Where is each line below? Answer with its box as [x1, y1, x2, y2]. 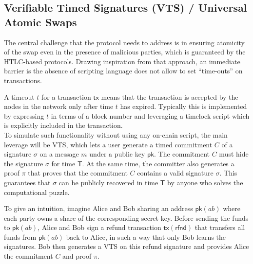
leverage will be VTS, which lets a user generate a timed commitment [4, 139, 213, 149]
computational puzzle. [4, 187, 70, 197]
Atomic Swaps [4, 14, 77, 29]
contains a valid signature [137, 168, 214, 178]
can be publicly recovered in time [58, 177, 158, 187]
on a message [39, 149, 79, 159]
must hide [219, 149, 249, 159]
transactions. [4, 75, 42, 85]
